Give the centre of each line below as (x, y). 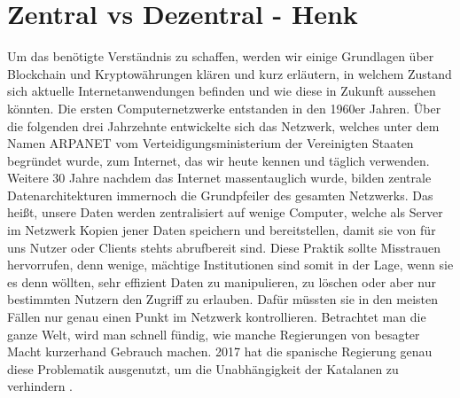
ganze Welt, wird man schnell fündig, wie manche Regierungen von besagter (214, 334)
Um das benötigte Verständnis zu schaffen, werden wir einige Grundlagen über (221, 56)
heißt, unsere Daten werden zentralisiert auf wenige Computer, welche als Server (225, 212)
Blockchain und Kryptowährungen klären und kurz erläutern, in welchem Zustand (230, 73)
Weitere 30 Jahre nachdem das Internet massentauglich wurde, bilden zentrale (219, 178)
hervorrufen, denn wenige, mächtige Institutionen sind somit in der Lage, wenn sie (230, 265)
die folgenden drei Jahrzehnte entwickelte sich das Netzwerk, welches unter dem (223, 125)
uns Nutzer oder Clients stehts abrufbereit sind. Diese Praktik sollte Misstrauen (224, 247)
